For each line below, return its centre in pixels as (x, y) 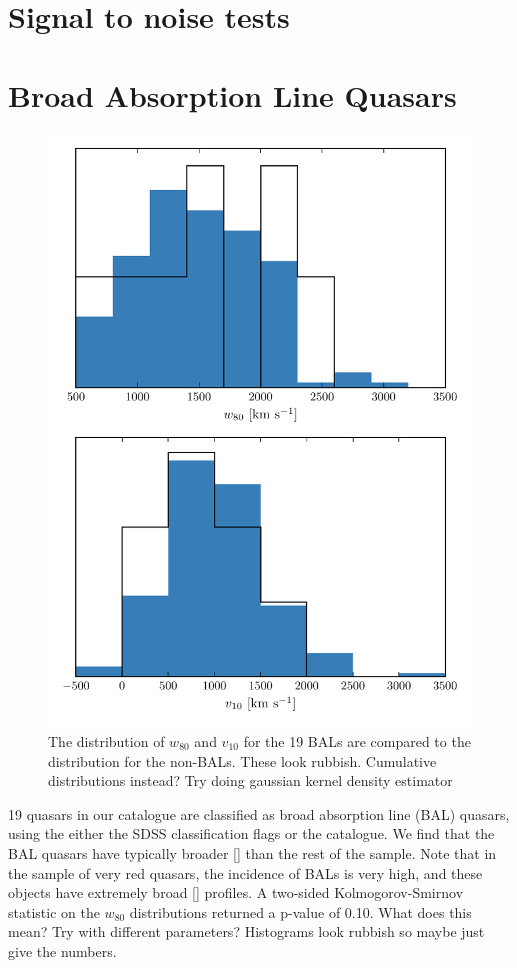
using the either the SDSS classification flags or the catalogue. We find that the (251, 833)
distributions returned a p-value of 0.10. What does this (300, 911)
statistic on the (54, 911)
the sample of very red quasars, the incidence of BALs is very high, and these (245, 872)
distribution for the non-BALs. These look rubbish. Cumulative (242, 760)
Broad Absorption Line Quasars (232, 94)
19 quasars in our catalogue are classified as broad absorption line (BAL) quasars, (259, 813)
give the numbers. (62, 950)
